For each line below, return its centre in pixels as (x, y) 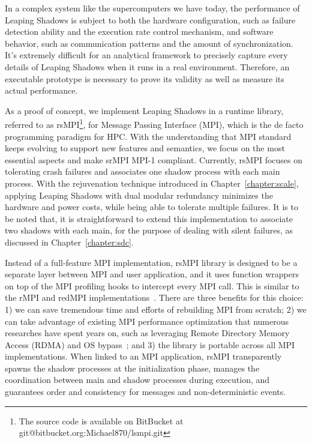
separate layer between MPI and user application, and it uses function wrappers (152, 274)
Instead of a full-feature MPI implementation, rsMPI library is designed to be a (151, 262)
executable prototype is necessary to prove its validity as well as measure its (145, 78)
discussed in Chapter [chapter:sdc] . (69, 242)
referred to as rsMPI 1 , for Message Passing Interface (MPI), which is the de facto (154, 123)
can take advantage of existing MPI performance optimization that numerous (147, 321)
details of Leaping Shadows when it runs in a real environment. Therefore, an (147, 66)
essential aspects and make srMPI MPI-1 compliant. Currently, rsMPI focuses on (154, 159)
